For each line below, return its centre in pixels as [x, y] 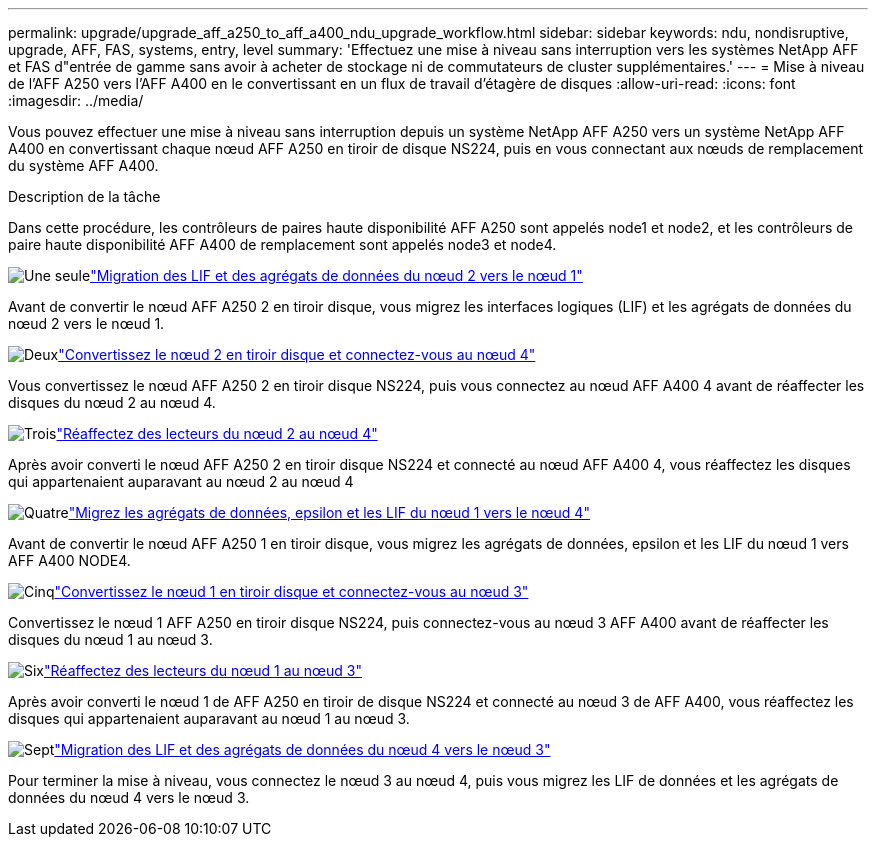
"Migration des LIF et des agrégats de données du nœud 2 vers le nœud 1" [336, 275]
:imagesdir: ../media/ [76, 100]
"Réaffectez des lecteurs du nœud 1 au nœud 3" [203, 670]
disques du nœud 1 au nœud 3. [110, 639]
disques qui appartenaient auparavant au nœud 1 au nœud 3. [209, 718]
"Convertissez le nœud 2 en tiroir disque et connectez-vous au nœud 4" [297, 354]
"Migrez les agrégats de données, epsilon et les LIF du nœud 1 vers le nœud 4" [329, 512]
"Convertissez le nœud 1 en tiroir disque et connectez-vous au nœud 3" [291, 591]
